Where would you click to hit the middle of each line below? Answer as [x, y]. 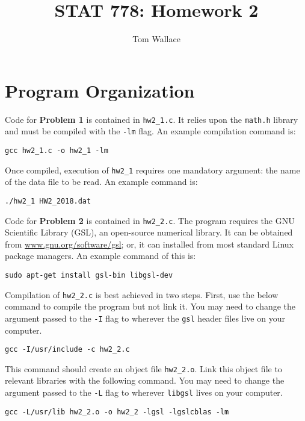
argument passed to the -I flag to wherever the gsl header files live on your [145, 318]
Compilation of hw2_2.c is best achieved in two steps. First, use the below [142, 294]
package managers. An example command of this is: [100, 256]
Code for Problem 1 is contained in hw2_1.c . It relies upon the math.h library [152, 119]
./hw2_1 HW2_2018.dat [48, 201]
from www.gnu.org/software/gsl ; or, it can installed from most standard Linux [149, 244]
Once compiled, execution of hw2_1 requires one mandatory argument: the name [152, 170]
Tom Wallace [156, 39]
